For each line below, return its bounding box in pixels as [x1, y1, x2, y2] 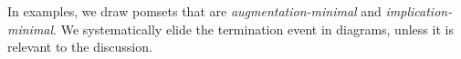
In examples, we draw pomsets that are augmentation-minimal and [7, 2, 382, 20]
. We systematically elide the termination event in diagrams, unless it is [53, 19, 454, 38]
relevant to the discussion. [7, 37, 152, 56]
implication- [385, 2, 453, 20]
